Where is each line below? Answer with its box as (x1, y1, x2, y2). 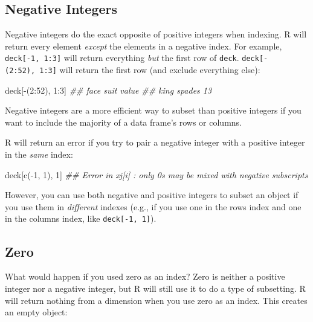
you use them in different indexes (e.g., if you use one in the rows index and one (5, 200, 302, 213)
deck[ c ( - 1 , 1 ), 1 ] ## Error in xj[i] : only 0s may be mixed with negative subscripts (5, 168, 308, 181)
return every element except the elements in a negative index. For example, (5, 39, 282, 52)
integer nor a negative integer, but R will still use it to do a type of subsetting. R (5, 282, 306, 294)
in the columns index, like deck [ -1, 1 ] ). (5, 212, 156, 225)
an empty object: (5, 306, 68, 318)
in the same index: (5, 148, 73, 161)
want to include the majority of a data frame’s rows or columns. (5, 115, 242, 128)
